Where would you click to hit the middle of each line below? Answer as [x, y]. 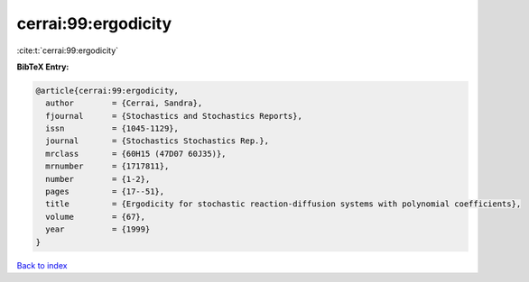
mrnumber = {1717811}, [107, 166]
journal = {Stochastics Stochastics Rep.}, [158, 141]
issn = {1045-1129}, [112, 129]
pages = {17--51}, [105, 192]
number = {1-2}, [98, 179]
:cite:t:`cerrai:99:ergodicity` [68, 50]
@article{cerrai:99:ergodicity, [107, 91]
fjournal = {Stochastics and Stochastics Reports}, [174, 116]
